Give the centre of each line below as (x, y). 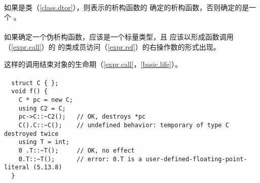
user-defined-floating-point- (196, 159)
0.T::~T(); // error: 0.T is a (80, 159)
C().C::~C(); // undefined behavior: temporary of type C (124, 125)
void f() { (29, 92)
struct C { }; (35, 83)
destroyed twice (31, 134)
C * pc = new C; (46, 100)
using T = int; (44, 142)
